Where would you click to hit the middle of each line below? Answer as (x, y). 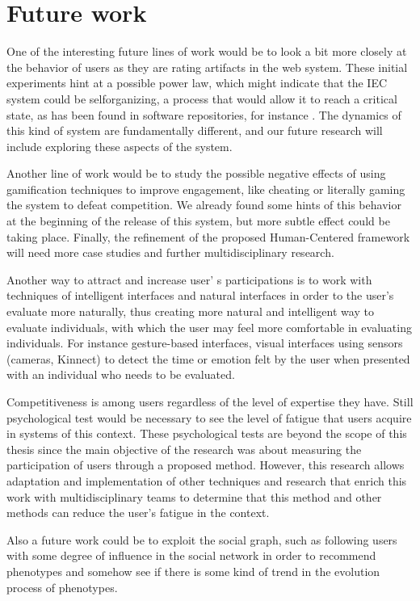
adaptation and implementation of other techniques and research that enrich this (207, 480)
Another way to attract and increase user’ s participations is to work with (189, 279)
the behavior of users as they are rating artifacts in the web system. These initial (207, 67)
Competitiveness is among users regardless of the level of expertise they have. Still (210, 401)
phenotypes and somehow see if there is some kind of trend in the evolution (193, 571)
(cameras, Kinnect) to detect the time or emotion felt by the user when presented (208, 358)
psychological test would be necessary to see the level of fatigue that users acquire (209, 417)
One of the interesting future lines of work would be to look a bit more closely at (207, 51)
